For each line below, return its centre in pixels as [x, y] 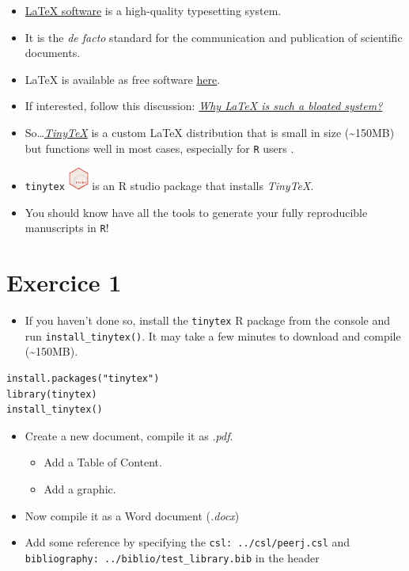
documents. [53, 53]
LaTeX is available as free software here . [123, 79]
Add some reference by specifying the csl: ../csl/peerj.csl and [187, 542]
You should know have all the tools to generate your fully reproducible [196, 212]
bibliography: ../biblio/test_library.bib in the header [172, 557]
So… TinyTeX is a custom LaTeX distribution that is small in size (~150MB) [210, 132]
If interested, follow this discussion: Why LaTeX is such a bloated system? [204, 106]
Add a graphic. [80, 488]
